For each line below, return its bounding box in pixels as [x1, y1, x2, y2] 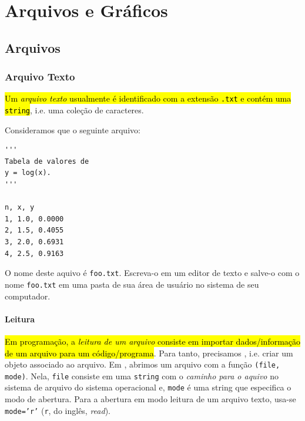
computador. [5, 289, 51, 302]
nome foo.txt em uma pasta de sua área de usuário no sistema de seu [5, 278, 259, 290]
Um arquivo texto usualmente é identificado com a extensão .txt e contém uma [5, 92, 291, 105]
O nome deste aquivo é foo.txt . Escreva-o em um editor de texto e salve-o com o [5, 267, 300, 279]
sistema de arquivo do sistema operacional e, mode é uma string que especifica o [5, 381, 291, 393]
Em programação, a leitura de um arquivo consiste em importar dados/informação [5, 335, 301, 347]
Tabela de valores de [5, 157, 89, 166]
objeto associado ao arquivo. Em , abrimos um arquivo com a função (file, [5, 358, 280, 371]
